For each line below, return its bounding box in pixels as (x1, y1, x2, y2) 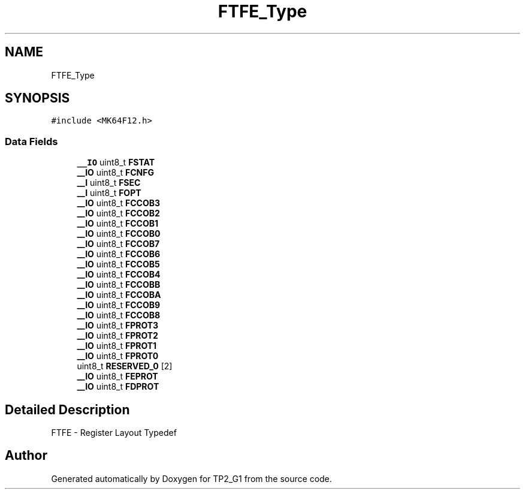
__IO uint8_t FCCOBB (77, 279, 161, 290)
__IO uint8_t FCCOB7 (77, 239, 160, 249)
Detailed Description (5, 402, 130, 417)
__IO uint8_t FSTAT (77, 157, 155, 168)
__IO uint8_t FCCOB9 (77, 300, 161, 311)
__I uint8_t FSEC (77, 177, 141, 188)
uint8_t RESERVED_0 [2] (77, 361, 173, 372)
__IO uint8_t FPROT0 (77, 351, 159, 362)
